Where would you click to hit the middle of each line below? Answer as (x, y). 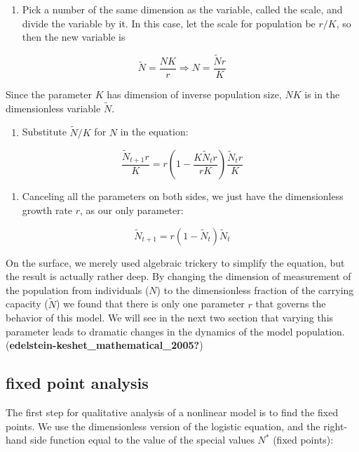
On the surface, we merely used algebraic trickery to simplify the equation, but (175, 262)
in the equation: (154, 132)
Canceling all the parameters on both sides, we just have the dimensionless (183, 196)
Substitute (44, 132)
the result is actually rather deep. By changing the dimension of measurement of (178, 276)
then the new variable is (74, 37)
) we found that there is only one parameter (150, 304)
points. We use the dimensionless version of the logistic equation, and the (163, 426)
